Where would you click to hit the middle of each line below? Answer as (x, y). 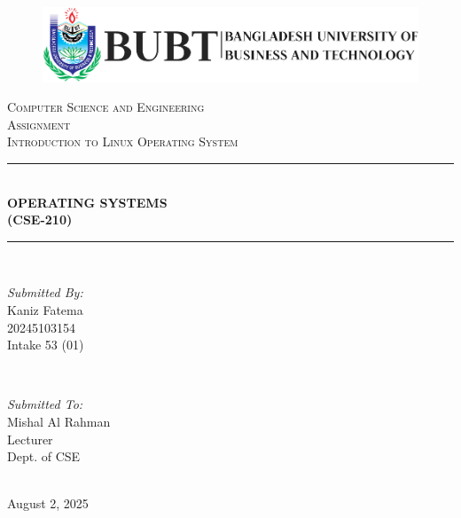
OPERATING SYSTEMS (87, 202)
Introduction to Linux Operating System (123, 141)
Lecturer (30, 439)
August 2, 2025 (48, 503)
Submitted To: (45, 404)
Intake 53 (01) (46, 345)
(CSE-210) (40, 220)
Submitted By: (45, 292)
